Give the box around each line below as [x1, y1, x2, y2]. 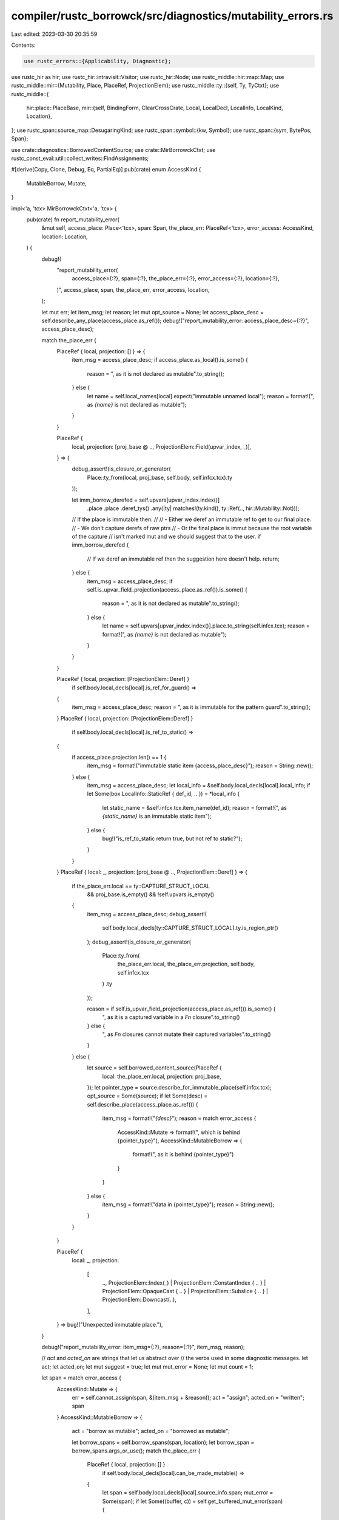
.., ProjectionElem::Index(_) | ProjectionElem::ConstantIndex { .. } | [102, 1279, 266, 1286]
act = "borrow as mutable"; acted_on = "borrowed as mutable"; [72, 1428, 230, 1435]
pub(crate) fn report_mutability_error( [26, 216, 119, 223]
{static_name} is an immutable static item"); [102, 812, 212, 820]
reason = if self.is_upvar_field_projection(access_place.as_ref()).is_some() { [87, 1005, 276, 1012]
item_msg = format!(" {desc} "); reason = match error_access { [102, 1114, 257, 1122]
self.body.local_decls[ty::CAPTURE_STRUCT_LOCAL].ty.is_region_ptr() [102, 924, 278, 931]
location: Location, [41, 233, 88, 240]
